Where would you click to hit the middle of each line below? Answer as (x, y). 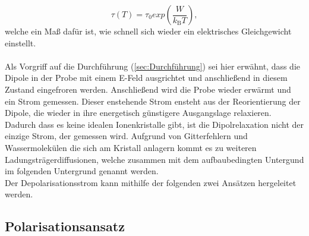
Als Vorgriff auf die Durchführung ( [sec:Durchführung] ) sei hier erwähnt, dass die (152, 66)
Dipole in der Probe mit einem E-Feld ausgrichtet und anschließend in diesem (146, 78)
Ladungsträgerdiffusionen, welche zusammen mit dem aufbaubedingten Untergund (154, 159)
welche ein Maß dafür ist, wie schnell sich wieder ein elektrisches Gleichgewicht (148, 31)
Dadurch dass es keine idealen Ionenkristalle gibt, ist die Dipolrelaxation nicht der (154, 124)
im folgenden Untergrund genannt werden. (82, 171)
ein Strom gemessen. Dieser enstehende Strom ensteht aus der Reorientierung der (153, 101)
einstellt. (21, 43)
